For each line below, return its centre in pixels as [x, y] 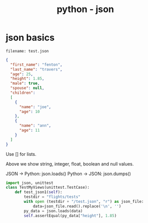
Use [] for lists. [21, 154]
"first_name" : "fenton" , [36, 65]
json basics [30, 38]
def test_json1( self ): [39, 192]
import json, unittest [30, 183]
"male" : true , [25, 83]
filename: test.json [28, 51]
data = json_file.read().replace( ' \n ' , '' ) [77, 206]
